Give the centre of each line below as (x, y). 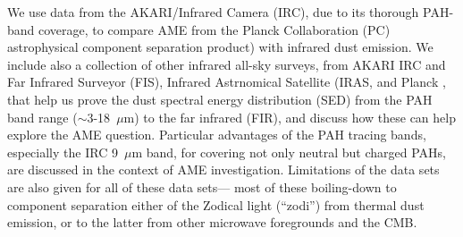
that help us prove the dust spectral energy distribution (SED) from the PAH (220, 99)
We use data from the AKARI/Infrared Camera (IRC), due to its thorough (213, 12)
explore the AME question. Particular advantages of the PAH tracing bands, (217, 135)
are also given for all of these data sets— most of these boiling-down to (202, 186)
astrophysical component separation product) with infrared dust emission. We (220, 47)
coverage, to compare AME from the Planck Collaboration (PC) (215, 29)
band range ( (42, 117)
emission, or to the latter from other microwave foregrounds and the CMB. (212, 222)
